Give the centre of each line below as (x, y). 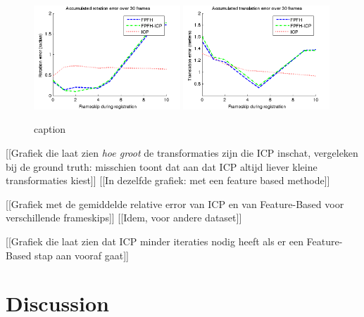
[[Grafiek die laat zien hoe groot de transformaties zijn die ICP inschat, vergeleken (182, 153)
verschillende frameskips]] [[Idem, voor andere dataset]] (124, 218)
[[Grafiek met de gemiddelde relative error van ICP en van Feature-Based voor (175, 203)
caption (50, 129)
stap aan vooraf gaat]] (82, 255)
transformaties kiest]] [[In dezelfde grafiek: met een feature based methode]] (168, 180)
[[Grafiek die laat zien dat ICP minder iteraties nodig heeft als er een (155, 241)
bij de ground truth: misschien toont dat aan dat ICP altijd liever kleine (162, 166)
